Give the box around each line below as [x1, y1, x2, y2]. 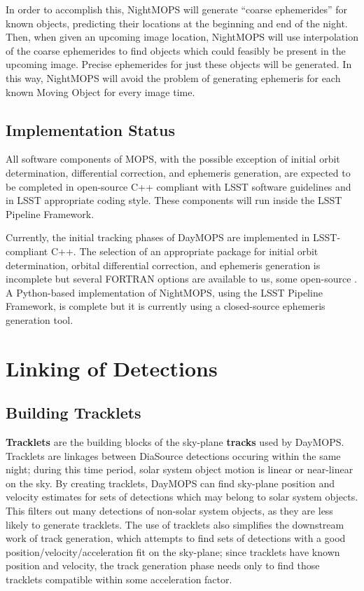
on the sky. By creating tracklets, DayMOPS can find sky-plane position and [6, 475, 335, 490]
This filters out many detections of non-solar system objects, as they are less [6, 503, 333, 518]
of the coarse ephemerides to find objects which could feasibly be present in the [6, 43, 346, 57]
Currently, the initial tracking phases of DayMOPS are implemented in [6, 230, 310, 245]
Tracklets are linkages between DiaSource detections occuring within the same [6, 448, 341, 463]
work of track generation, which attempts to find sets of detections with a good [6, 531, 346, 545]
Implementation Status [6, 118, 176, 140]
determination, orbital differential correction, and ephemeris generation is [6, 257, 321, 272]
